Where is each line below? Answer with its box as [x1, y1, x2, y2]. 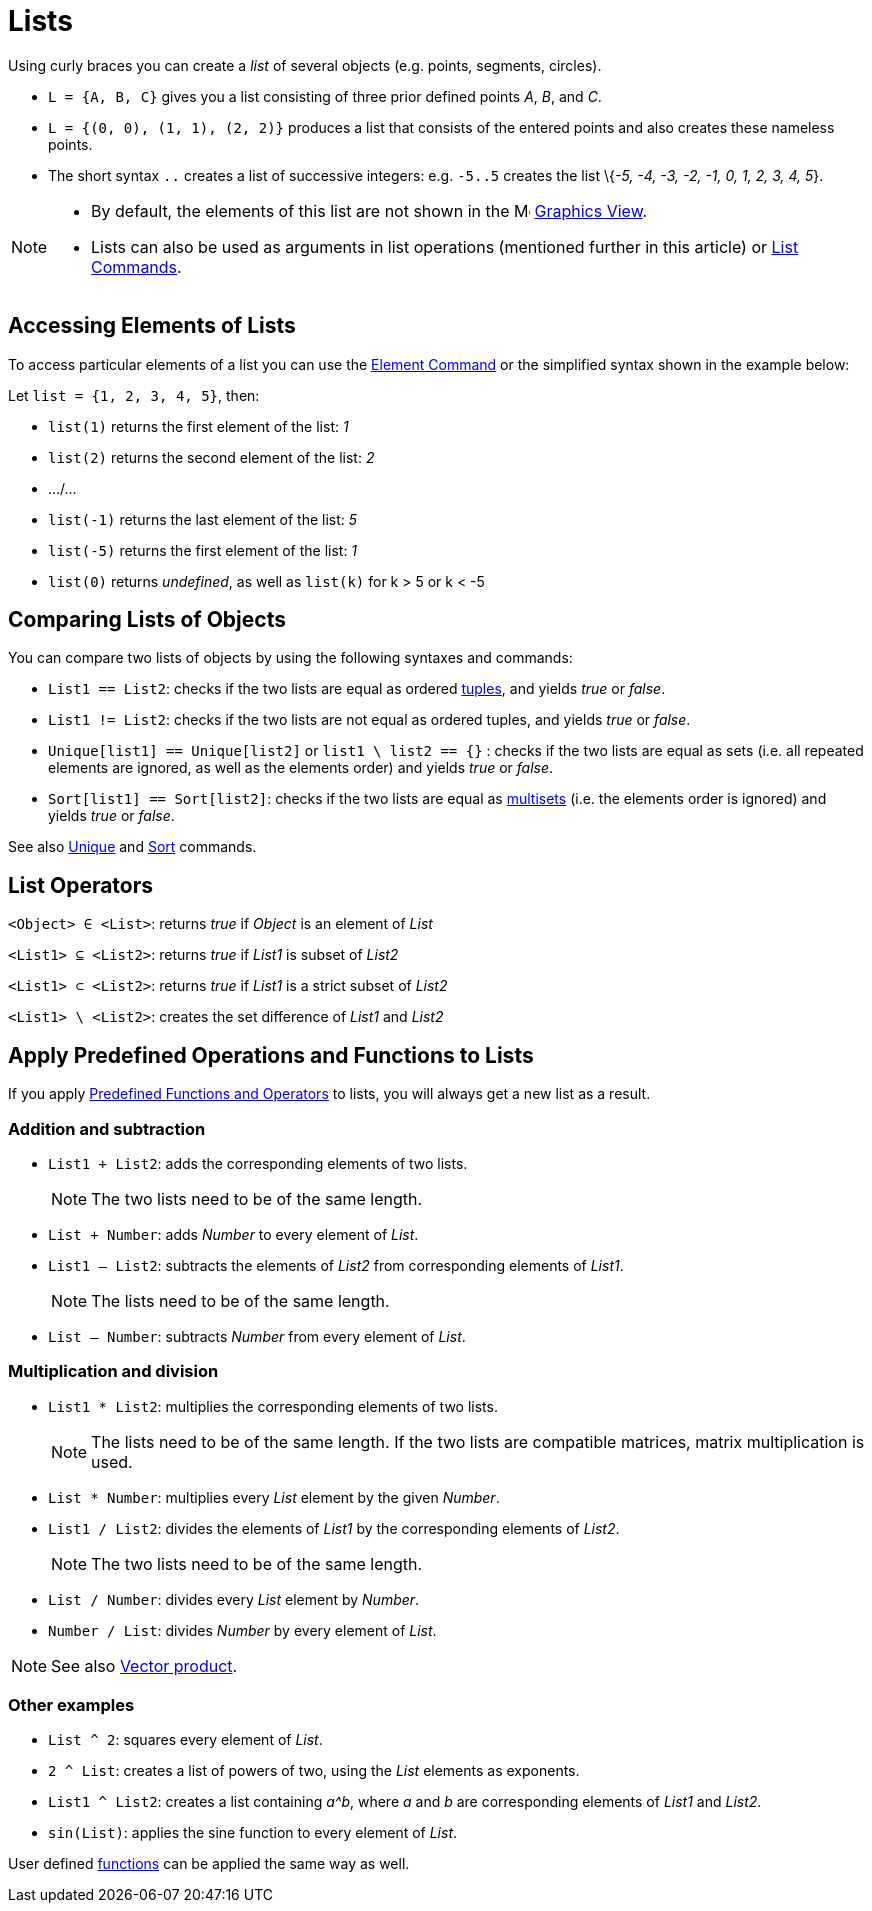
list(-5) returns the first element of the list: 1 [48, 541, 358, 559]
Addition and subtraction [8, 1118, 206, 1139]
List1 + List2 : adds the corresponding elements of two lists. [48, 1154, 468, 1172]
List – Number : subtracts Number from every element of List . [48, 1327, 466, 1345]
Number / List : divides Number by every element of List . [48, 1621, 437, 1639]
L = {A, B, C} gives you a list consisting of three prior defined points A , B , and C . [48, 87, 602, 105]
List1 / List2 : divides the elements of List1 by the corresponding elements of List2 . [48, 1519, 620, 1537]
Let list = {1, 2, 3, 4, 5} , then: [8, 386, 260, 404]
